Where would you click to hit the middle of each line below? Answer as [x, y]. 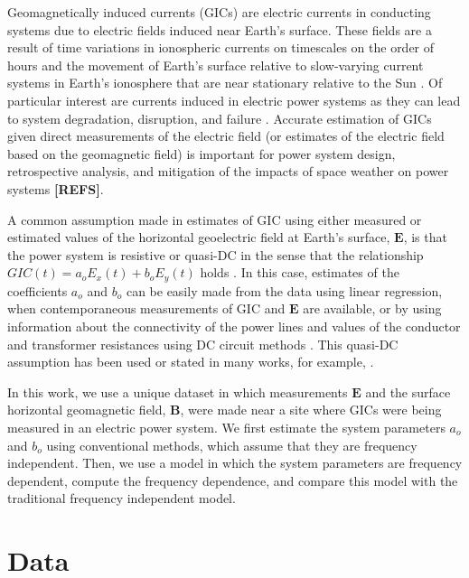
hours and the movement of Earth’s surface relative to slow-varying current [216, 65]
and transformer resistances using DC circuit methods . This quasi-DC [203, 344]
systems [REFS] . [56, 188]
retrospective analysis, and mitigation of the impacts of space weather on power [228, 171]
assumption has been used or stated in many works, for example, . [191, 362]
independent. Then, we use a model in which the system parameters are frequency [235, 463]
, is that [425, 237]
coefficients [38, 290]
